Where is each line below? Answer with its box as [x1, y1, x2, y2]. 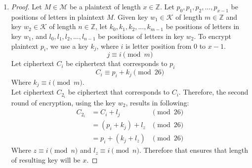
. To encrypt [194, 31, 231, 41]
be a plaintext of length [69, 1, 141, 11]
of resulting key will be [11, 154, 81, 165]
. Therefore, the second [178, 87, 249, 97]
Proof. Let [11, 1, 42, 11]
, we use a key [46, 40, 88, 51]
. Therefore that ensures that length [139, 145, 248, 155]
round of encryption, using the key [11, 97, 116, 107]
